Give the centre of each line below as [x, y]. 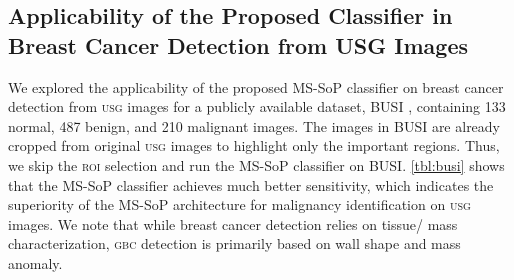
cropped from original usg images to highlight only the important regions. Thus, [254, 145]
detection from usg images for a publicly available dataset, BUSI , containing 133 [257, 106]
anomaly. [35, 262]
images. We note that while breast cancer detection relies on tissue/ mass [233, 223]
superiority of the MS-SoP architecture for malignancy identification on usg [239, 204]
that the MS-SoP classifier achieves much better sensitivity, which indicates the [251, 184]
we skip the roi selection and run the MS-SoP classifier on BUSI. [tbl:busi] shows [256, 164]
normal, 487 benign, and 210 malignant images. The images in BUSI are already [254, 125]
